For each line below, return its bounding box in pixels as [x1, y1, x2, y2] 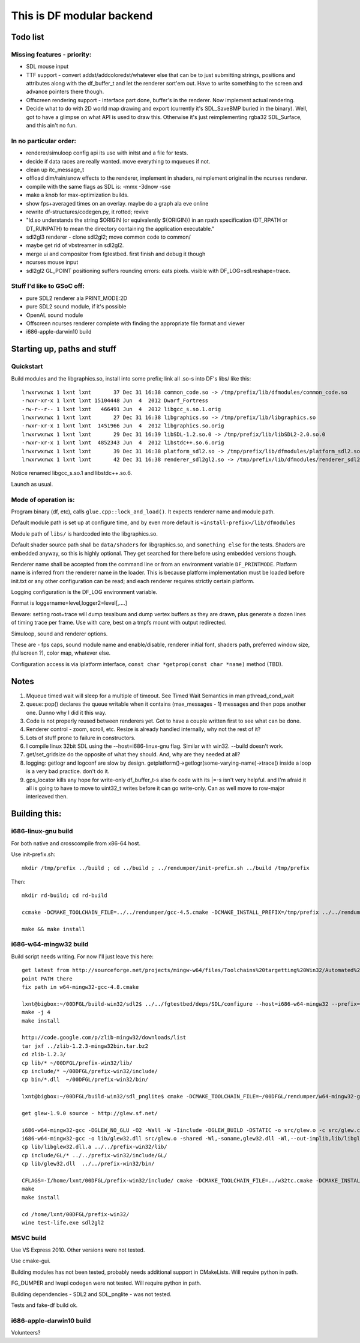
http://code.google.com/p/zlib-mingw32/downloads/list [22, 1034, 187, 1041]
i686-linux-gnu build [11, 827, 73, 836]
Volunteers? [11, 1329, 41, 1336]
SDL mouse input [26, 63, 69, 70]
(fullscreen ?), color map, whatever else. [11, 649, 111, 656]
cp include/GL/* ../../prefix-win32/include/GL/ [22, 1152, 167, 1158]
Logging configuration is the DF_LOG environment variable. [11, 589, 158, 596]
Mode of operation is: [11, 495, 75, 504]
